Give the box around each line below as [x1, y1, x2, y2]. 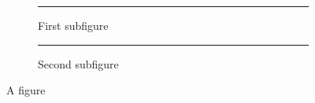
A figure [6, 82, 46, 98]
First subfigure [38, 17, 109, 33]
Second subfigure [38, 55, 119, 72]
